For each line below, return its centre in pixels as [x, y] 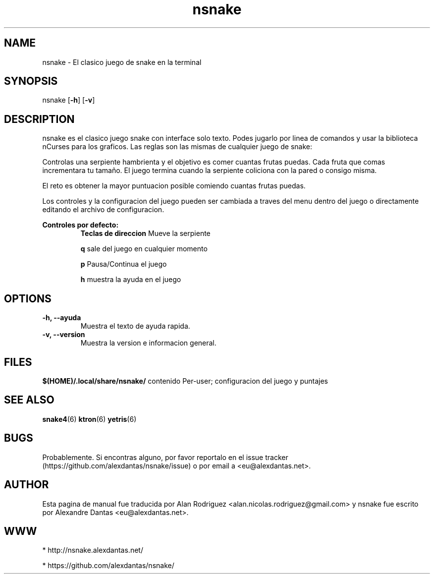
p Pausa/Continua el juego [124, 264]
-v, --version [64, 335]
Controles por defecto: [81, 225]
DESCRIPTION [39, 119]
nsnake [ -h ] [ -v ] [69, 100]
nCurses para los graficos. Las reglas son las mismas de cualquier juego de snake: [177, 147]
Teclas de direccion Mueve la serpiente [145, 233]
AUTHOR [27, 485]
